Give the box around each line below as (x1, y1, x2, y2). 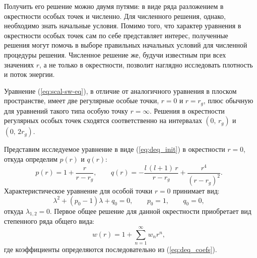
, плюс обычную (203, 95, 254, 106)
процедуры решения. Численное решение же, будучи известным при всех (4, 49, 226, 60)
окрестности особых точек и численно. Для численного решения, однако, (4, 10, 226, 21)
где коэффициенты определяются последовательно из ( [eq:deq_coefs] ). (4, 244, 217, 255)
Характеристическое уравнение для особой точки (4, 186, 153, 196)
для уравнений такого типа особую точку (4, 105, 128, 116)
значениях (4, 59, 34, 69)
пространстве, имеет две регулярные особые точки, (4, 95, 159, 106)
